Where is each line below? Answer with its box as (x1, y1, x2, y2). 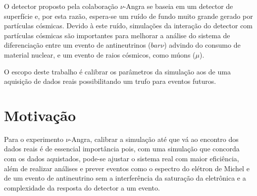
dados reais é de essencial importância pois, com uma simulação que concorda (4, 143, 240, 154)
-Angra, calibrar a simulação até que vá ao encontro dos (69, 133, 239, 144)
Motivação (4, 105, 76, 125)
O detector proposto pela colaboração (4, 1, 118, 11)
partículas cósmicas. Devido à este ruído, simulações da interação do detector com (4, 20, 253, 31)
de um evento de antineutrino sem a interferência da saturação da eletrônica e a (4, 173, 246, 183)
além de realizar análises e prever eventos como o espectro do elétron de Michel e (4, 163, 250, 173)
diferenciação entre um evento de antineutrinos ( (4, 40, 151, 50)
